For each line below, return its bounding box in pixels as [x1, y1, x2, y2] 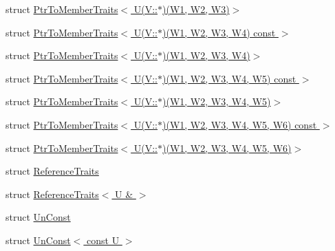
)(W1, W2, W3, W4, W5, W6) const [162, 117, 317, 131]
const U [87, 232, 120, 247]
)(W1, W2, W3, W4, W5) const [162, 71, 296, 85]
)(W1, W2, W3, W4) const [162, 25, 276, 39]
